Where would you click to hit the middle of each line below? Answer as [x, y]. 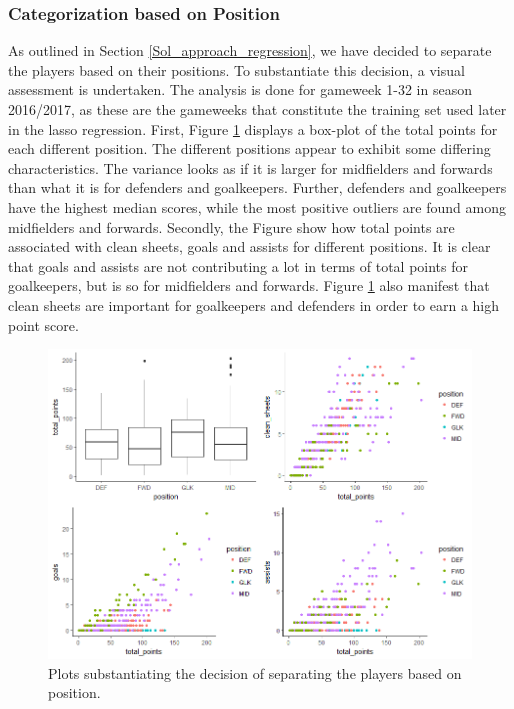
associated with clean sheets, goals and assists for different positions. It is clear [249, 246]
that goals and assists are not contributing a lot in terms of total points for [238, 265]
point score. [43, 324]
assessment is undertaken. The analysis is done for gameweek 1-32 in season [240, 89]
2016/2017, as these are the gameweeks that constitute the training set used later [257, 109]
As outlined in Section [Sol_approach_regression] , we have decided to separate [250, 50]
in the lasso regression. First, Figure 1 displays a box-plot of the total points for [253, 128]
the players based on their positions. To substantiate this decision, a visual [236, 69]
